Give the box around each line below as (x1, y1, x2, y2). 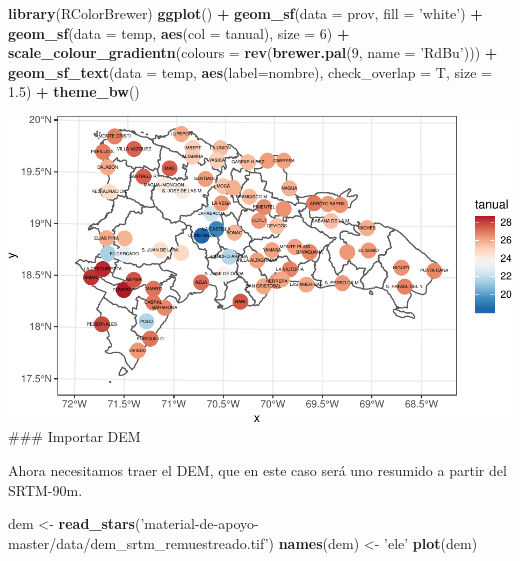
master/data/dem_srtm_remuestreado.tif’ (8, 532, 269, 553)
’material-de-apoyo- (140, 513, 259, 534)
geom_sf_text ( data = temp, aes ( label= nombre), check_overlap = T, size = (8, 61, 492, 82)
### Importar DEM (8, 426, 141, 447)
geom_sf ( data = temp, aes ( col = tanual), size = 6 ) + (8, 22, 350, 43)
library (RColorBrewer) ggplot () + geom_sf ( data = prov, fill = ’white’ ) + (8, 3, 483, 23)
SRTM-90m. (8, 479, 83, 500)
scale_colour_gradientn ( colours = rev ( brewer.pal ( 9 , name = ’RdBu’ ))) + (8, 42, 498, 63)
